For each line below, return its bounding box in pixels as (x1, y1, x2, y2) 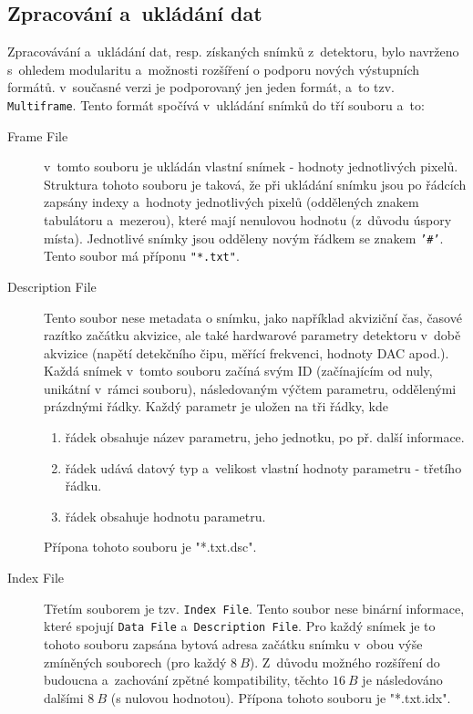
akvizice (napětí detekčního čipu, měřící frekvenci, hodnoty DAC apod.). (44, 343, 449, 362)
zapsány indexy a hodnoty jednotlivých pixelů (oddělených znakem (44, 192, 419, 212)
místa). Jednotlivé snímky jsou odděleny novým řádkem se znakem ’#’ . (44, 228, 444, 247)
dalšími (44, 688, 84, 707)
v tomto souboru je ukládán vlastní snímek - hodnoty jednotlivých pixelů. (44, 157, 458, 176)
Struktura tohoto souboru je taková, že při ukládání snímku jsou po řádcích (44, 174, 467, 193)
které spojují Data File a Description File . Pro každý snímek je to (44, 616, 436, 636)
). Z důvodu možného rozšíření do (249, 652, 440, 671)
